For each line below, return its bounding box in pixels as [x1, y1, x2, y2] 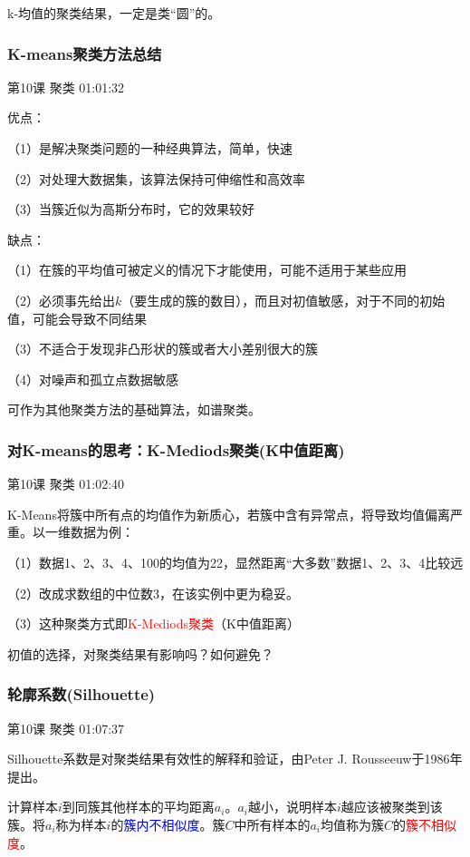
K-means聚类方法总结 [7, 42, 162, 64]
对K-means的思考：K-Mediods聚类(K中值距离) [7, 438, 345, 461]
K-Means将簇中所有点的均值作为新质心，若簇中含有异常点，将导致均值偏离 [7, 504, 450, 523]
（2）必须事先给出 [7, 290, 115, 309]
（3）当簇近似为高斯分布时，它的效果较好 [7, 200, 254, 219]
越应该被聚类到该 [341, 797, 443, 816]
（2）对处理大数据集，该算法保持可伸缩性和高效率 [7, 169, 305, 188]
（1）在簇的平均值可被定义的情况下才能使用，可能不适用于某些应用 [7, 260, 407, 279]
